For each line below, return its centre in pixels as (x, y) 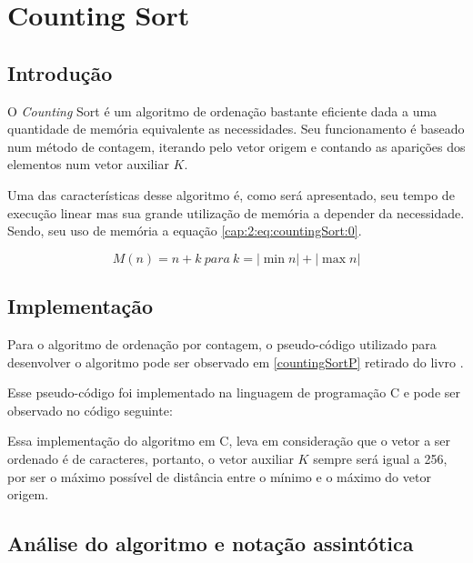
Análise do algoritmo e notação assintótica (211, 543)
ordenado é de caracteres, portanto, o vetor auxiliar (151, 458)
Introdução (60, 72)
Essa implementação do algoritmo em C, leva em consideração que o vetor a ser (229, 441)
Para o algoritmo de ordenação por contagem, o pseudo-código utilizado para (222, 343)
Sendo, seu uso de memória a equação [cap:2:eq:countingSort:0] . (185, 231)
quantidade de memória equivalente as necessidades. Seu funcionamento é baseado (236, 129)
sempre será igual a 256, (380, 458)
